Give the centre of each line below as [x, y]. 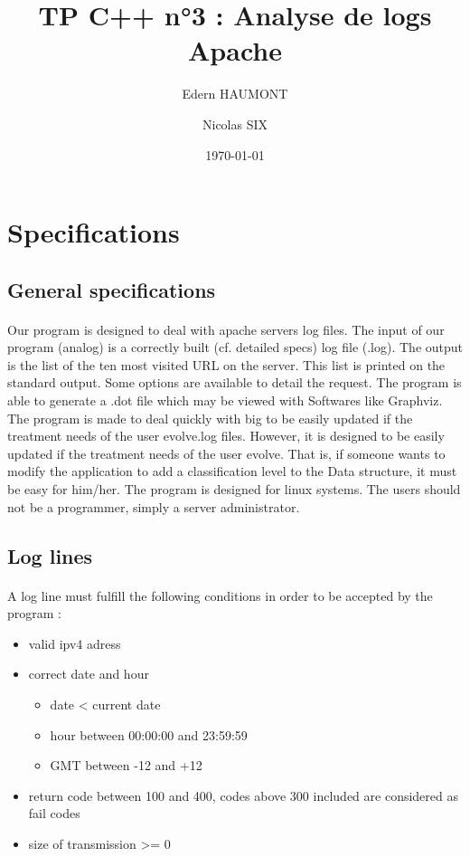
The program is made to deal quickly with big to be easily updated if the [210, 418]
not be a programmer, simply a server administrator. [154, 506]
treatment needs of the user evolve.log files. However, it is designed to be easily [226, 436]
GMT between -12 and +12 [126, 765]
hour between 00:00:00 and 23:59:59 [149, 734]
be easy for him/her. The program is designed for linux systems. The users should [234, 489]
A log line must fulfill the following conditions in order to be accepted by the [220, 595]
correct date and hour [89, 674]
